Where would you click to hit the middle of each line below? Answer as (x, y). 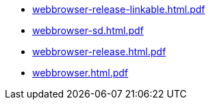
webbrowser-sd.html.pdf (88, 30)
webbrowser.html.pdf (80, 73)
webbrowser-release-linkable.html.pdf (119, 9)
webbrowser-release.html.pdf (99, 51)
